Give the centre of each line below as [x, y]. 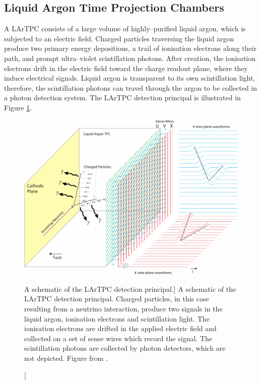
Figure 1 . [18, 107]
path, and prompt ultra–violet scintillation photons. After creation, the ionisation [130, 58]
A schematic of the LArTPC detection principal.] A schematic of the [130, 289]
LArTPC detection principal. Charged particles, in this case [117, 299]
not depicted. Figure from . [66, 358]
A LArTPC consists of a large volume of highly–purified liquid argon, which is [125, 28]
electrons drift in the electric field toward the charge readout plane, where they [126, 68]
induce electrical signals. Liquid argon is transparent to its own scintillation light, [130, 78]
